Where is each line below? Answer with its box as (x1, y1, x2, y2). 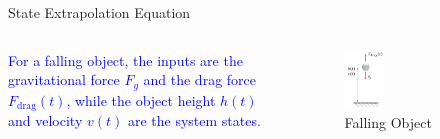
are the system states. (127, 110, 261, 131)
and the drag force (143, 69, 256, 90)
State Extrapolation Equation (8, 2, 191, 22)
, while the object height (66, 89, 216, 110)
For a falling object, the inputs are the (8, 49, 243, 70)
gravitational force (8, 69, 120, 90)
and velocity (8, 110, 83, 131)
